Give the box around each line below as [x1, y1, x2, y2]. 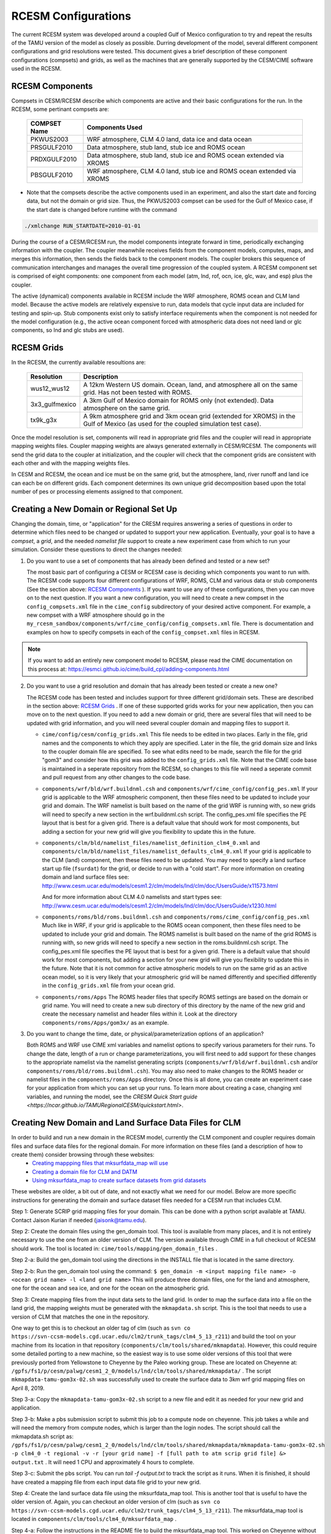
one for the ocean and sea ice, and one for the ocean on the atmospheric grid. [11, 1284, 210, 1292]
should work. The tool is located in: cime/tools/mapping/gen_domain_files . [11, 1244, 218, 1252]
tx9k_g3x [30, 415, 58, 424]
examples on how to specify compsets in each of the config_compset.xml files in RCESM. [26, 628, 260, 636]
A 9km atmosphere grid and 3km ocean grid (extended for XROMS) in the [83, 412, 295, 420]
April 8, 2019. [11, 1384, 45, 1392]
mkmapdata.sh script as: [11, 1433, 74, 1440]
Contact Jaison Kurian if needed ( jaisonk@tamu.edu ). [11, 1216, 147, 1224]
